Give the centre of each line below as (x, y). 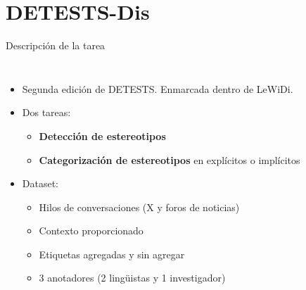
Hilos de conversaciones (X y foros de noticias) (139, 207)
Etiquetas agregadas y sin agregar (112, 254)
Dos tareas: (46, 112)
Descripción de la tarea (56, 45)
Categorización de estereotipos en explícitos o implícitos (170, 159)
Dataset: (40, 183)
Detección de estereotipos (102, 135)
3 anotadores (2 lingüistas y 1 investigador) (132, 278)
